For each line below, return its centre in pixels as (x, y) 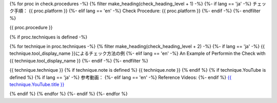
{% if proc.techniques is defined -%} (48, 37)
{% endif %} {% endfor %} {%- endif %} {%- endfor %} (68, 94)
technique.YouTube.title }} (37, 84)
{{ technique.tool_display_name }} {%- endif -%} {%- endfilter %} (79, 60)
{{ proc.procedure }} (31, 28)
